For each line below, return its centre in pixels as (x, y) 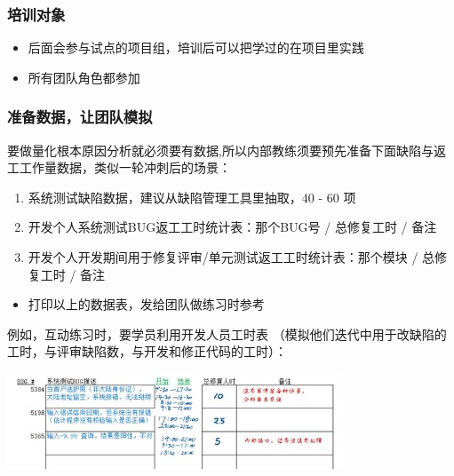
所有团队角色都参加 (84, 77)
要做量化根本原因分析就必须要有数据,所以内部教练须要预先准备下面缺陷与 (220, 150)
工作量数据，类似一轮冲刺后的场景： (125, 167)
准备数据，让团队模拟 (80, 117)
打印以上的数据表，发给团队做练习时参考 (146, 304)
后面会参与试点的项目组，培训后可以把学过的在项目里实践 (196, 48)
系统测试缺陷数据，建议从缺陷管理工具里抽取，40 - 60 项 (192, 197)
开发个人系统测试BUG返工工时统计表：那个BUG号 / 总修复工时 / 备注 (232, 227)
